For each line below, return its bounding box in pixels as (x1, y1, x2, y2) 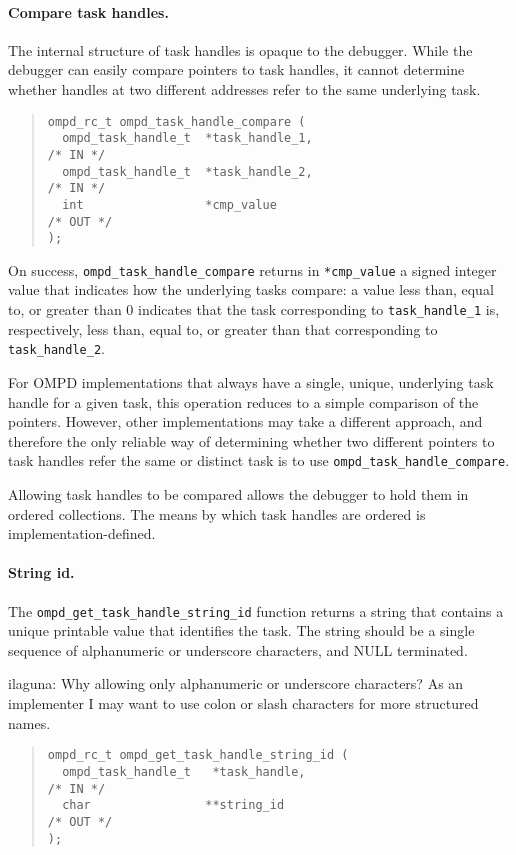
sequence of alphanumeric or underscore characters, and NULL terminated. (8, 639, 468, 660)
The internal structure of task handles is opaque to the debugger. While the (8, 39, 473, 60)
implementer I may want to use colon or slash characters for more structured (8, 693, 479, 714)
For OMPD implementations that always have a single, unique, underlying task (8, 371, 494, 392)
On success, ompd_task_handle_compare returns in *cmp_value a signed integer (8, 259, 497, 280)
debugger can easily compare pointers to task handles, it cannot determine (8, 59, 465, 80)
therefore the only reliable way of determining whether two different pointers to (8, 430, 495, 451)
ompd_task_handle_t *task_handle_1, (62, 131, 313, 146)
